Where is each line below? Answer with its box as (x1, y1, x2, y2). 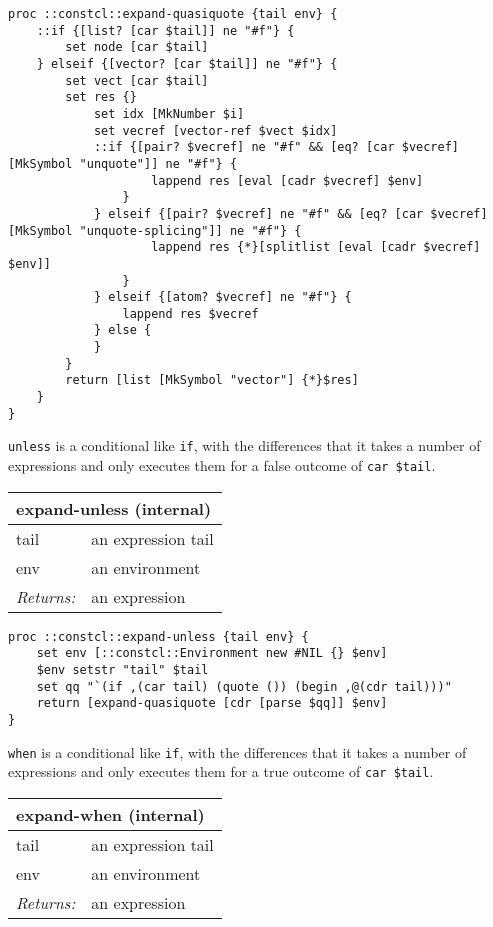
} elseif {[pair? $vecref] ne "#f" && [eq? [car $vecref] (93, 206, 488, 221)
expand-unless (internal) (16, 496, 212, 520)
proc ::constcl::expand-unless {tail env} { (8, 629, 309, 644)
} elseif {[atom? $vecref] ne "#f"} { (93, 290, 352, 305)
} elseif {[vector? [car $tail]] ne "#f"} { (36, 56, 338, 71)
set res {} (65, 90, 137, 105)
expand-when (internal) (16, 802, 205, 826)
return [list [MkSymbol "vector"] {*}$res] (65, 373, 359, 388)
